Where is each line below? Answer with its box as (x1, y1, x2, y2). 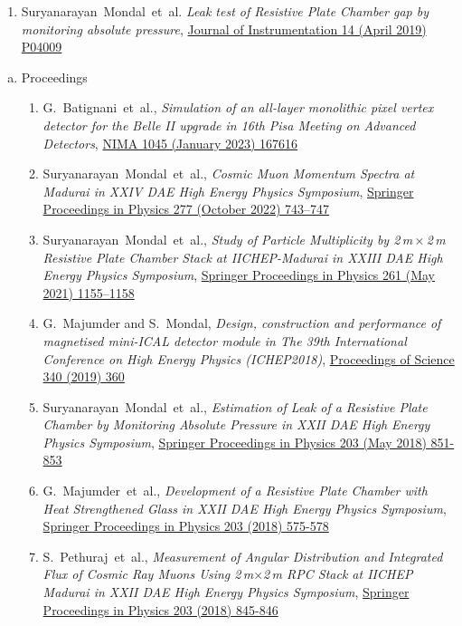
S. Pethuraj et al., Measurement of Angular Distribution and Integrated (42, 546, 443, 565)
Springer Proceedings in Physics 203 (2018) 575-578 (42, 516, 329, 535)
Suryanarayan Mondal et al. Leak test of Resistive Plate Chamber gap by (21, 2, 429, 20)
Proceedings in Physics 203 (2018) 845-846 (42, 600, 278, 619)
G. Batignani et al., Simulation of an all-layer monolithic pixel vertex (42, 98, 434, 117)
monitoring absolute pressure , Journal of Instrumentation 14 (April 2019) (21, 19, 427, 38)
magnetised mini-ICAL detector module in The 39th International (42, 331, 407, 350)
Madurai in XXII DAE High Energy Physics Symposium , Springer (42, 583, 410, 602)
